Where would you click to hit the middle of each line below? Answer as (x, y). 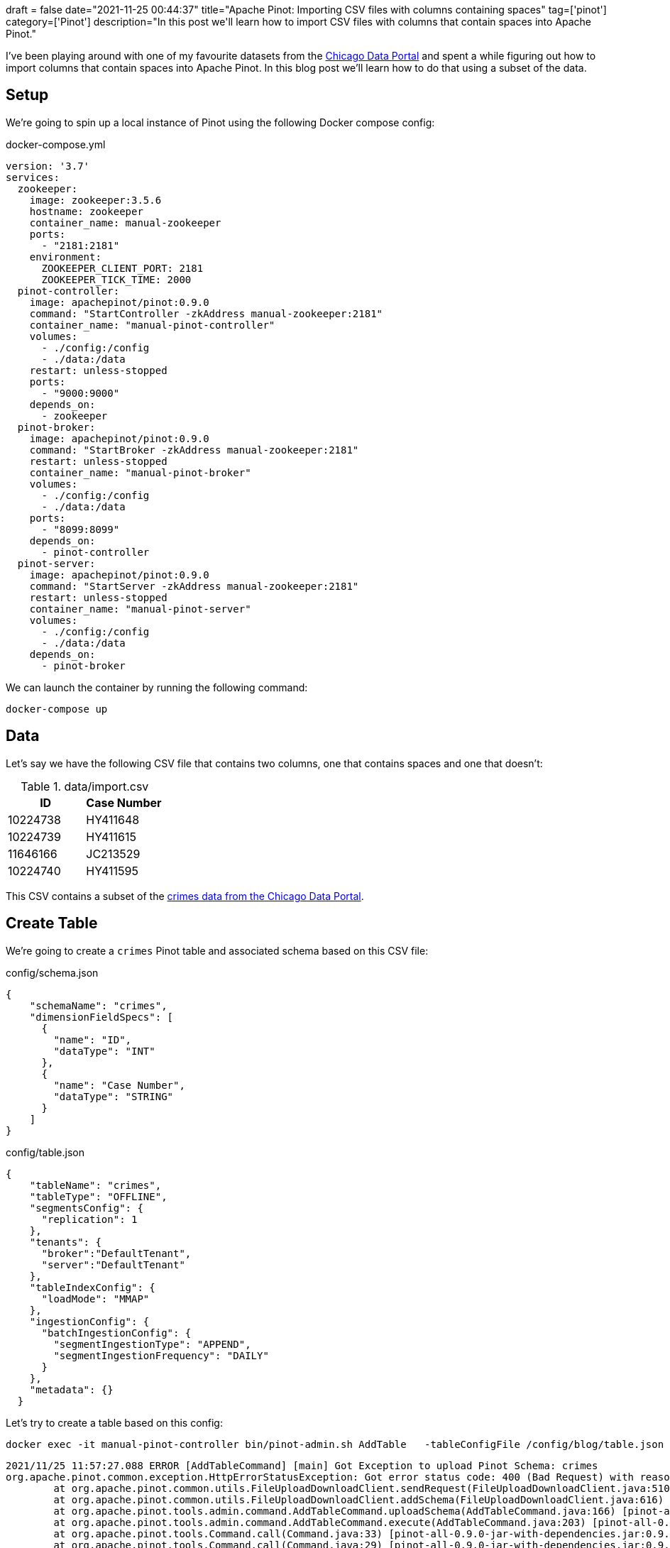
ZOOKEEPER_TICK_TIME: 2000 (116, 279)
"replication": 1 (89, 1219)
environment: (65, 257)
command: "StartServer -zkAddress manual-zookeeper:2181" (194, 586)
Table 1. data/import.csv (85, 786)
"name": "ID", (93, 1039)
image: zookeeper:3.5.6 (95, 200)
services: (33, 177)
